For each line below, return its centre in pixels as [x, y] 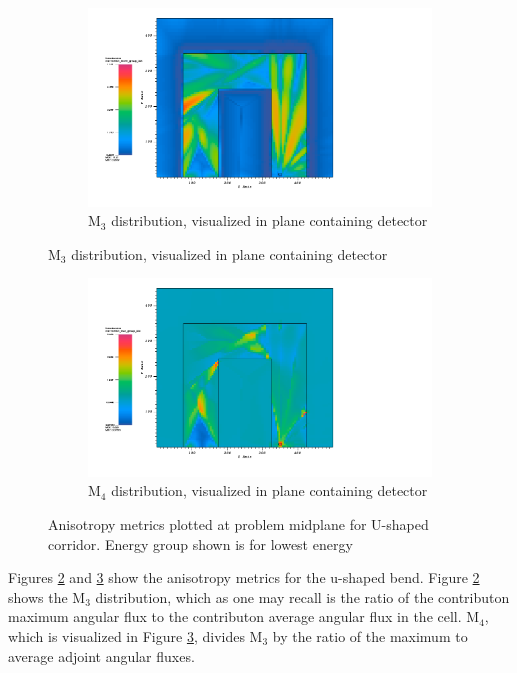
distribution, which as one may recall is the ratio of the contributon [302, 596]
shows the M [47, 596]
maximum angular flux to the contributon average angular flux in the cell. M [244, 616]
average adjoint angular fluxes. [101, 655]
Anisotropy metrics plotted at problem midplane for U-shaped [238, 524]
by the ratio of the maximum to [370, 636]
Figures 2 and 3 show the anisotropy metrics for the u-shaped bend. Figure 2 [244, 577]
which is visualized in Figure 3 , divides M [135, 636]
